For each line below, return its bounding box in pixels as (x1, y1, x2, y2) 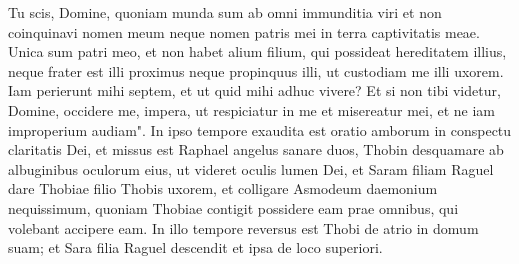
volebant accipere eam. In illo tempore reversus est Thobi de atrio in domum (8, 217, 479, 238)
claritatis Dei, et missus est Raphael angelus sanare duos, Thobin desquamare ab (8, 139, 504, 160)
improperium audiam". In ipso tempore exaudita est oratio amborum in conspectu (8, 119, 512, 140)
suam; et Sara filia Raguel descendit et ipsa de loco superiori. (8, 237, 383, 258)
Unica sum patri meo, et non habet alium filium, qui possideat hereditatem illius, (8, 41, 507, 62)
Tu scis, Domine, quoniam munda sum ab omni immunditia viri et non (8, 2, 442, 22)
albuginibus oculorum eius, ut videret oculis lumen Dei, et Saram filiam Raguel (8, 158, 494, 179)
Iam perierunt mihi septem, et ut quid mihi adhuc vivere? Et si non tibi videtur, (8, 80, 501, 101)
